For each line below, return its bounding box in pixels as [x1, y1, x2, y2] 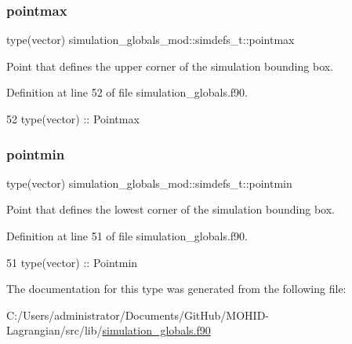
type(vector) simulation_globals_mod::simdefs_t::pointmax [6, 31, 295, 48]
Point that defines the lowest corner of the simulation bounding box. [6, 201, 335, 218]
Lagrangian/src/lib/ [6, 322, 103, 339]
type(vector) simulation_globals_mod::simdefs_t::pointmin [6, 174, 292, 191]
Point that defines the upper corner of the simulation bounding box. [6, 57, 334, 74]
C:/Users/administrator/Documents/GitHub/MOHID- [6, 306, 269, 323]
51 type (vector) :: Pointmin [6, 254, 138, 270]
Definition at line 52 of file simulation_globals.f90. [6, 84, 248, 101]
